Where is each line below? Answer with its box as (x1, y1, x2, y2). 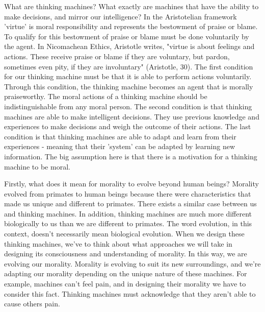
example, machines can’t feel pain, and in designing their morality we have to (4, 278, 246, 289)
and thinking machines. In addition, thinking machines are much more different (4, 208, 252, 219)
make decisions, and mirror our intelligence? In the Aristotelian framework (4, 11, 237, 21)
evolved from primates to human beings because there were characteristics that (4, 188, 251, 199)
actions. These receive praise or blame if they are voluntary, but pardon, (4, 51, 230, 61)
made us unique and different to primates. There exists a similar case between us (4, 198, 257, 209)
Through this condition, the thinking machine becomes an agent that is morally (4, 81, 253, 91)
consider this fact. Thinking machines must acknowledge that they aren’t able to (4, 288, 256, 299)
